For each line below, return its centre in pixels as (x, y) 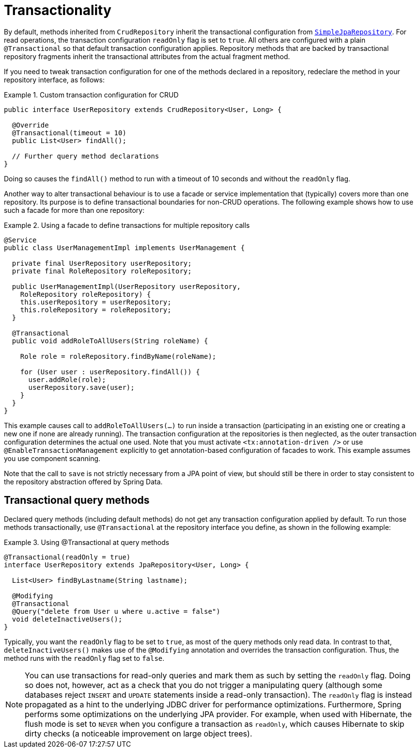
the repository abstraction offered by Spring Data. (83, 481)
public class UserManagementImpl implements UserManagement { (124, 248)
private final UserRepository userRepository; (102, 263)
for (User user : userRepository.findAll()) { (110, 372)
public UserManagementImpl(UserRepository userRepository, (126, 286)
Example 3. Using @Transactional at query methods (87, 542)
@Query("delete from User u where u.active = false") (116, 611)
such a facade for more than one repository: (74, 210)
